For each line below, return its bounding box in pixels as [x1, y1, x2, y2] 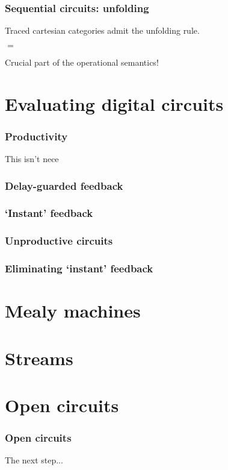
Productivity [5, 128, 68, 143]
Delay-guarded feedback [5, 178, 123, 193]
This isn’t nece [5, 152, 59, 164]
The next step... [5, 454, 63, 466]
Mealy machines [5, 298, 141, 323]
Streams [5, 345, 73, 370]
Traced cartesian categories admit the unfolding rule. [5, 24, 200, 37]
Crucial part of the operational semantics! [5, 55, 159, 68]
